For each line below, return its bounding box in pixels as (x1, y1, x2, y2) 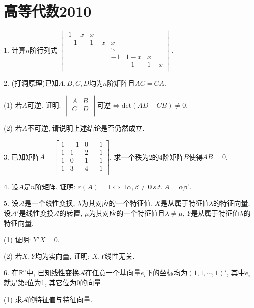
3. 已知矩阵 (4, 151, 40, 162)
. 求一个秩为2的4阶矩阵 (109, 151, 184, 162)
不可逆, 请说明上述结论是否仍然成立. (27, 123, 145, 133)
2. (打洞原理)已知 (4, 78, 59, 88)
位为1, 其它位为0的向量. (27, 277, 103, 287)
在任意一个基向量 (85, 267, 141, 278)
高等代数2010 (4, 1, 92, 21)
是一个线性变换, (24, 198, 75, 208)
